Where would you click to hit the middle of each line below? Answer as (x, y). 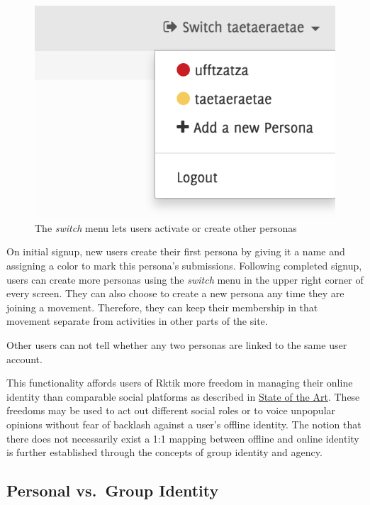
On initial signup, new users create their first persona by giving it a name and (176, 251)
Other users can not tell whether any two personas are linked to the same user (177, 345)
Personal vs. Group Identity (113, 490)
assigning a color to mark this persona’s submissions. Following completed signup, (184, 266)
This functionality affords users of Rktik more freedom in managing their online (180, 383)
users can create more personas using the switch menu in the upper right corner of (185, 279)
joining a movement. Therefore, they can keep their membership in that (162, 307)
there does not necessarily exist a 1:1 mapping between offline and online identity (183, 438)
